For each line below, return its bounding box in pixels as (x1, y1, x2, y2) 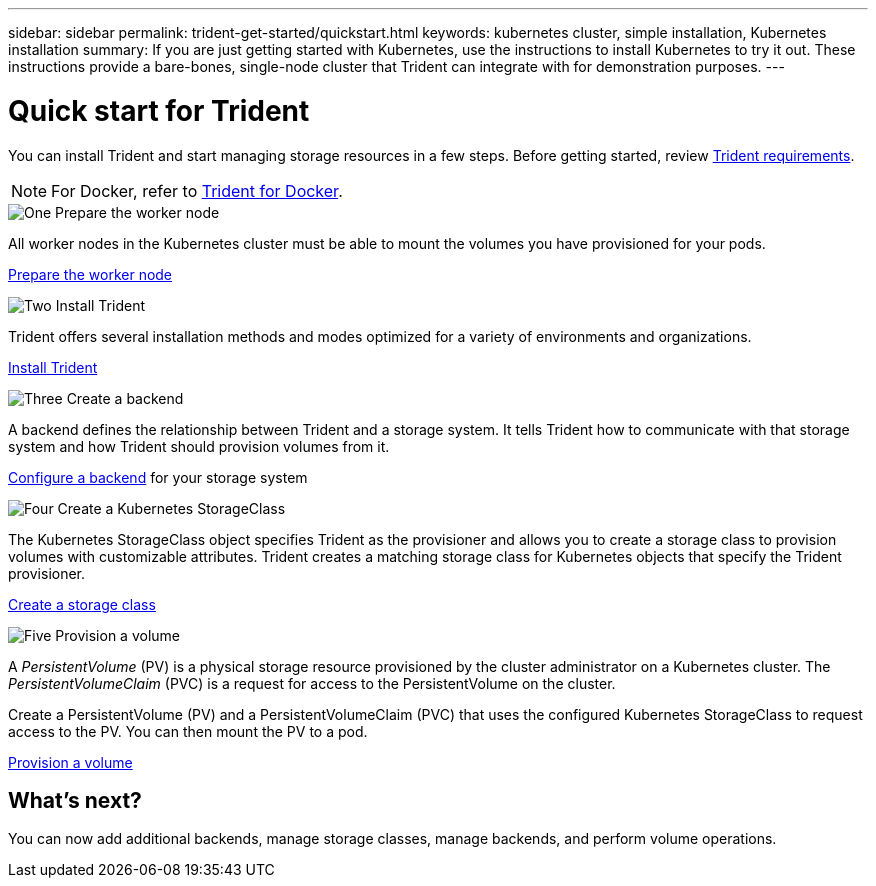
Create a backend (66, 389, 184, 407)
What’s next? (8, 787, 142, 813)
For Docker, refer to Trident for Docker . (51, 180, 343, 201)
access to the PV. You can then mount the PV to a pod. (8, 722, 368, 740)
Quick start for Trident (8, 93, 310, 128)
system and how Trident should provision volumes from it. (8, 437, 390, 455)
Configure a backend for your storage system (8, 468, 308, 486)
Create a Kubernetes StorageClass (57, 499, 286, 517)
